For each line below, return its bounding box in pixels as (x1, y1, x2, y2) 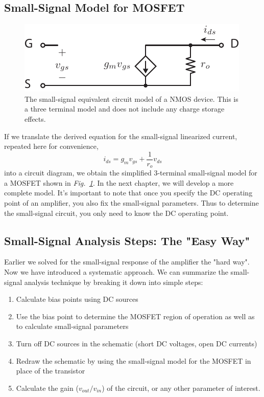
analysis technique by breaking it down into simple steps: (24, 276, 203, 287)
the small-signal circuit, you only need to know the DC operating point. (4, 207, 229, 218)
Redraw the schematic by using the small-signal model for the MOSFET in (16, 355, 251, 366)
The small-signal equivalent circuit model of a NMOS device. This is (25, 93, 238, 104)
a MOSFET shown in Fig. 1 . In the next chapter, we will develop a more (4, 177, 234, 188)
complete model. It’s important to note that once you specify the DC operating (4, 187, 253, 198)
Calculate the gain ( (16, 382, 79, 393)
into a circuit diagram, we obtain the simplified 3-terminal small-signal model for (4, 167, 257, 178)
